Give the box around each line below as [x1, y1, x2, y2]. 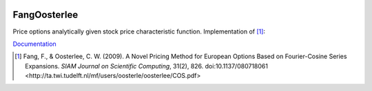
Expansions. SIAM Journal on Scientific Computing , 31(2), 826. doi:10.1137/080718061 [25, 62, 269, 70]
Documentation [12, 40, 56, 48]
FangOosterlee [12, 9, 79, 21]
